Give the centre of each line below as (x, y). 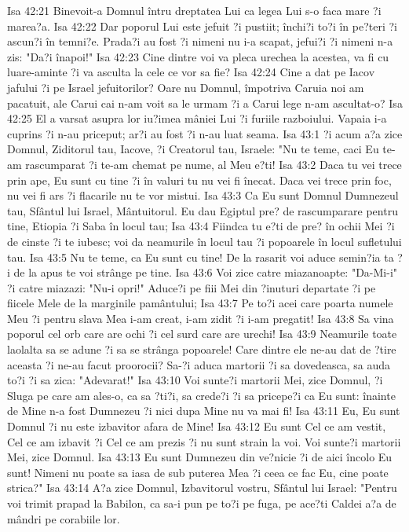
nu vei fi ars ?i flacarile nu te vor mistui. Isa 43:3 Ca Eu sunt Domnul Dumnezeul (203, 195)
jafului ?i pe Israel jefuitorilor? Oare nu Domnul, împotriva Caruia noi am (186, 87)
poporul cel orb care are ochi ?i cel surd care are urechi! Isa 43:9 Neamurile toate (202, 334)
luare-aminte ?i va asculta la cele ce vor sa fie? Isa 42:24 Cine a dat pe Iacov (191, 72)
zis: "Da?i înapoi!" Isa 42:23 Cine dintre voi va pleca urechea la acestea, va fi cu (198, 56)
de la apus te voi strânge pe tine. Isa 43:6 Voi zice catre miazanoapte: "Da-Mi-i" (206, 272)
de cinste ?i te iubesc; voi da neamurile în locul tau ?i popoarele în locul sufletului (204, 241)
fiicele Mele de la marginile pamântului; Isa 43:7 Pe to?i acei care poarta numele (200, 303)
